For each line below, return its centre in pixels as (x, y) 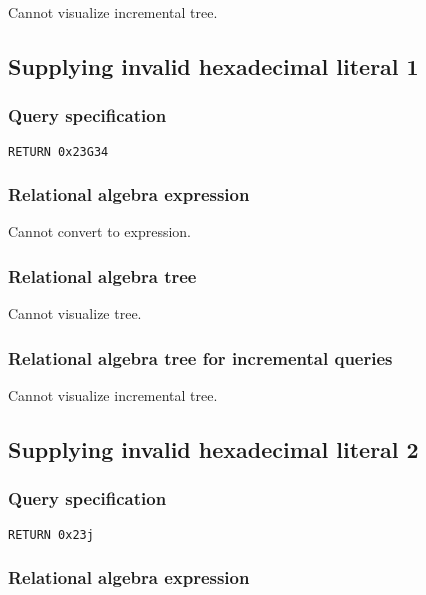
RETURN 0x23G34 (58, 151)
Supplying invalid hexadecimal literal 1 (213, 65)
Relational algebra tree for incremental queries (200, 357)
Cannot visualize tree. (75, 313)
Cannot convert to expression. (100, 231)
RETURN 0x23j (51, 534)
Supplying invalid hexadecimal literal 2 (213, 449)
